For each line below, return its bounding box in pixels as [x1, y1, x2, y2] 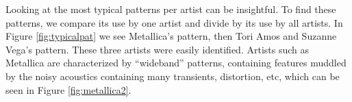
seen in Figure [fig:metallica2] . [5, 82, 131, 97]
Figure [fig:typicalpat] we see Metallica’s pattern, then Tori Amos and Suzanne [5, 29, 337, 43]
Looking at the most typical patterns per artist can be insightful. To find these [5, 2, 336, 16]
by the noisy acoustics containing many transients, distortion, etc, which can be [5, 68, 340, 83]
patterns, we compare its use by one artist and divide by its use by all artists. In [5, 15, 343, 29]
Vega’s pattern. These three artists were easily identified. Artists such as [5, 42, 310, 56]
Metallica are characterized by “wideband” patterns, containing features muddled [5, 55, 347, 70]
